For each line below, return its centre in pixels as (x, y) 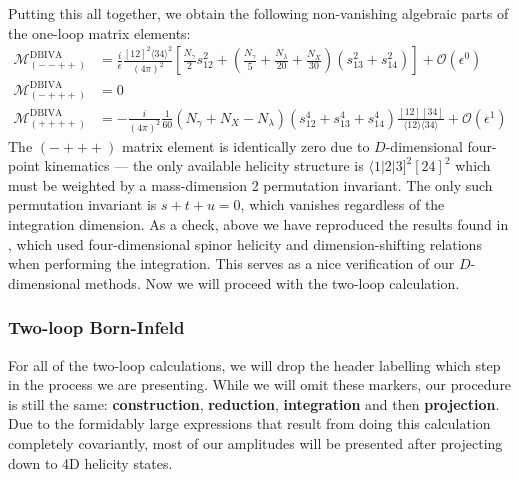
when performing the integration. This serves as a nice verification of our (231, 263)
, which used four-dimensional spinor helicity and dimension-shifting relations (245, 243)
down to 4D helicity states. (90, 462)
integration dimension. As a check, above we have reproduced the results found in (258, 224)
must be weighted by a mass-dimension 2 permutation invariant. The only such (250, 184)
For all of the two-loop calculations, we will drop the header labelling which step (254, 364)
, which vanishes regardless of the (342, 204)
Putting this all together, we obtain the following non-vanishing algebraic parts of (258, 13)
